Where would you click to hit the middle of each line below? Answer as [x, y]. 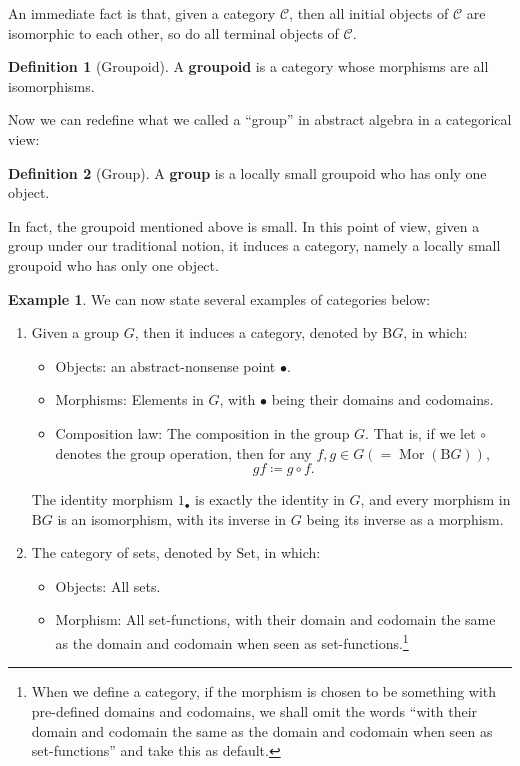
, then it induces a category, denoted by [256, 332]
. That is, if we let [420, 432]
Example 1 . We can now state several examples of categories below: [219, 298]
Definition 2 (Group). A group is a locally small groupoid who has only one [247, 172]
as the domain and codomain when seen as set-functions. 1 [232, 641]
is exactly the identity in [270, 499]
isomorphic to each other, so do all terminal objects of [173, 32]
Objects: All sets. [108, 585]
